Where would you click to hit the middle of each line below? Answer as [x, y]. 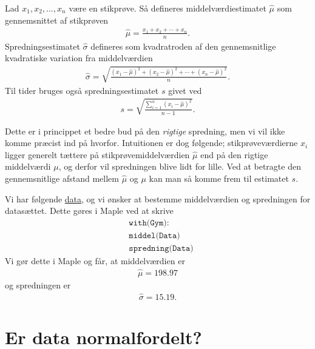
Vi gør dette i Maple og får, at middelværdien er [95, 260]
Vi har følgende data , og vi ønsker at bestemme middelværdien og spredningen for [158, 198]
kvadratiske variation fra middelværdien [79, 58]
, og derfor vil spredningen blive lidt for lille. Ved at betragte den [180, 166]
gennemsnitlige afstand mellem [62, 178]
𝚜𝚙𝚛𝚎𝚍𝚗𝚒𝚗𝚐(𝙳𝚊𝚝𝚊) [161, 248]
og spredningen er [38, 284]
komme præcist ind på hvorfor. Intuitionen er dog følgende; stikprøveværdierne [151, 143]
